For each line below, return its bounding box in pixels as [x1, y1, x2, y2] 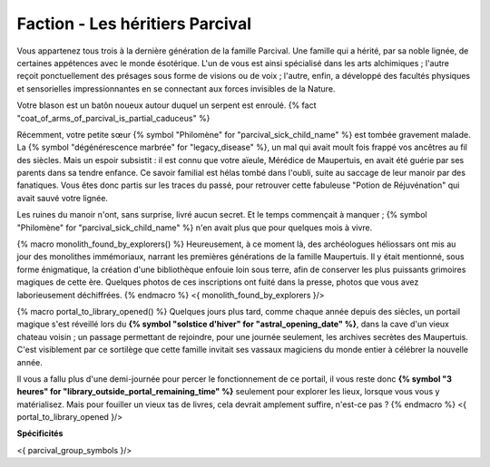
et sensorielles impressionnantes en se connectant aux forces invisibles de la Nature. [16, 83, 336, 94]
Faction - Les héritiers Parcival [16, 14, 251, 34]
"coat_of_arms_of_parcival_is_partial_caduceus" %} [16, 112, 211, 123]
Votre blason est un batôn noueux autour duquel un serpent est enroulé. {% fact [16, 100, 317, 111]
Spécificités [16, 428, 64, 439]
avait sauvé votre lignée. [16, 192, 109, 203]
